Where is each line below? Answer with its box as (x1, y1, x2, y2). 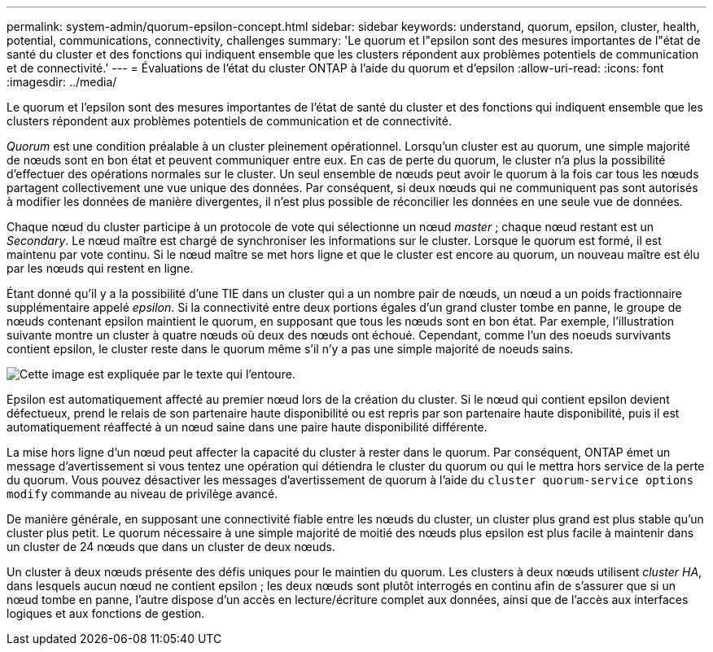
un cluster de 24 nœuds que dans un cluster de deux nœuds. (7, 540, 335, 554)
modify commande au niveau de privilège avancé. (7, 487, 278, 501)
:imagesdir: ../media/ (7, 75, 117, 89)
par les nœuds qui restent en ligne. (7, 261, 194, 275)
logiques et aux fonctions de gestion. (7, 606, 205, 620)
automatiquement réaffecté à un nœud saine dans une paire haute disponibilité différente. (7, 420, 488, 434)
